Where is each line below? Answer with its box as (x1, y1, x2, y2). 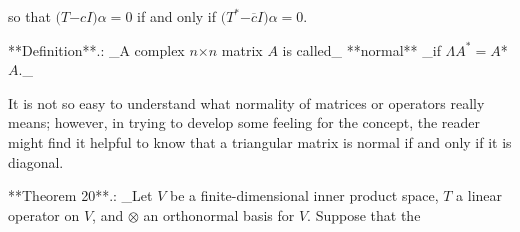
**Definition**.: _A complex (8, 39, 185, 60)
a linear (456, 185, 503, 206)
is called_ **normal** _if (282, 39, 441, 60)
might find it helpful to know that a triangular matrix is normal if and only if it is (8, 131, 512, 152)
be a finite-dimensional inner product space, (169, 185, 439, 206)
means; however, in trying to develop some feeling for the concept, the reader (8, 112, 481, 133)
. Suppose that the (307, 204, 421, 225)
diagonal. (8, 151, 64, 172)
